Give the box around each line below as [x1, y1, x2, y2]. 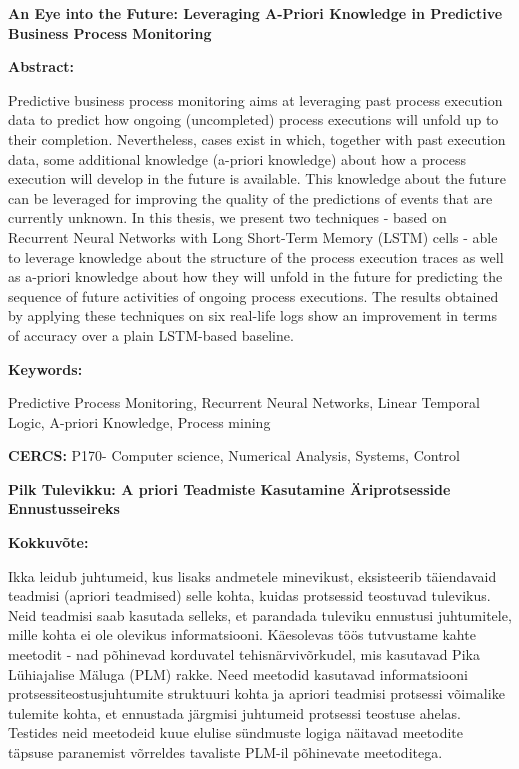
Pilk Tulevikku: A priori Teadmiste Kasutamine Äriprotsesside [8, 478, 451, 499]
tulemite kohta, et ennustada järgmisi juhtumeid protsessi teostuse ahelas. [8, 702, 461, 723]
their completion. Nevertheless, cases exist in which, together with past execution [8, 128, 506, 149]
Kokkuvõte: [8, 532, 89, 553]
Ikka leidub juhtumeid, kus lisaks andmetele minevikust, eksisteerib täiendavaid [8, 565, 497, 586]
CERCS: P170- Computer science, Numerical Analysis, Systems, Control [8, 445, 460, 466]
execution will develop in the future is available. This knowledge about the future [8, 168, 507, 189]
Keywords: [8, 358, 83, 379]
